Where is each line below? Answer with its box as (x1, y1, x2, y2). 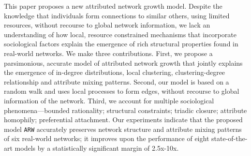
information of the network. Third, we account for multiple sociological (4, 95, 214, 105)
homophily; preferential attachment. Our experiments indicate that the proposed (4, 114, 243, 125)
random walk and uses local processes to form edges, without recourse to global (4, 86, 239, 96)
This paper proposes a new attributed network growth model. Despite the (4, 1, 222, 11)
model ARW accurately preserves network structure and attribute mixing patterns (4, 124, 242, 134)
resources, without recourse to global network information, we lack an (4, 20, 210, 30)
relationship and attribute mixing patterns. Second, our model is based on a (4, 76, 229, 86)
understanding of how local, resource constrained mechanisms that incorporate (4, 29, 236, 39)
